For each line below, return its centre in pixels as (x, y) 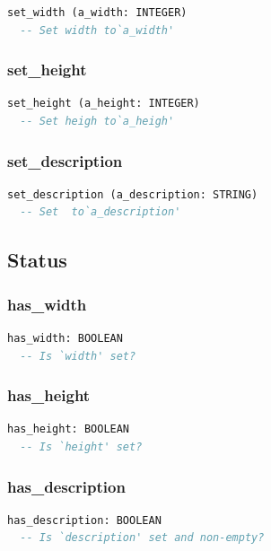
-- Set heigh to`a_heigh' (97, 121)
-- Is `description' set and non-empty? (142, 538)
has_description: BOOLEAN (84, 520)
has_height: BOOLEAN (69, 429)
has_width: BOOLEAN (65, 338)
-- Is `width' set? (78, 356)
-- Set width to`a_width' (97, 30)
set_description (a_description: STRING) (133, 194)
